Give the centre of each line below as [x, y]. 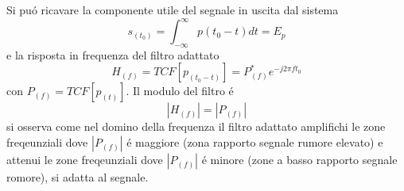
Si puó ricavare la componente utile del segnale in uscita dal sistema [173, 10]
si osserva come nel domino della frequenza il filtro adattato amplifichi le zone [196, 126]
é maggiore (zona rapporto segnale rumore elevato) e [255, 142]
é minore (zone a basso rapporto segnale [299, 160]
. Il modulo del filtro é [180, 91]
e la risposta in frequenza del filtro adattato [113, 54]
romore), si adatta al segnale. [78, 177]
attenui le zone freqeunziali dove [85, 160]
